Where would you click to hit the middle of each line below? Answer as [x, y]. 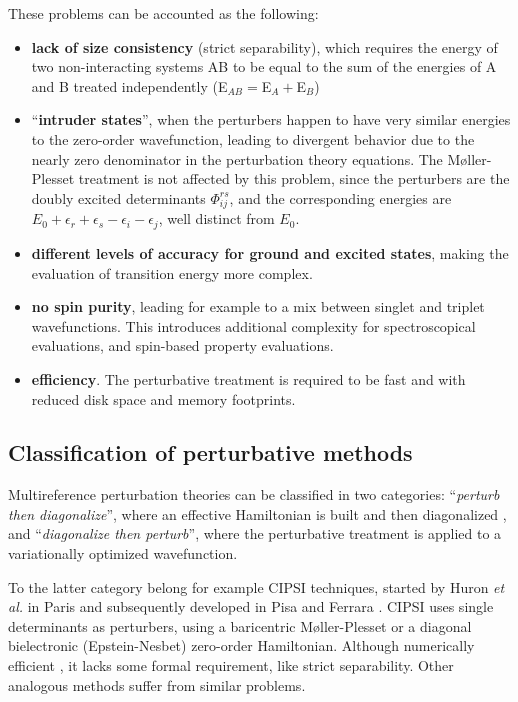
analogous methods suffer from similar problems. [157, 684]
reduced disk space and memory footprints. [163, 398]
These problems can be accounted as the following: [163, 13]
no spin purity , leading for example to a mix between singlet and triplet [258, 306]
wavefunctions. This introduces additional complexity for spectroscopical [253, 325]
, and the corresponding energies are [340, 197]
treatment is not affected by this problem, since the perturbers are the [294, 178]
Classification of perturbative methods [210, 452]
